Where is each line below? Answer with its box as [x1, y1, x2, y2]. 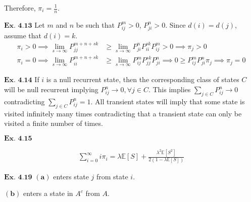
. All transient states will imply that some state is [90, 96, 245, 106]
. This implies [148, 84, 191, 95]
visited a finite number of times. [4, 118, 103, 128]
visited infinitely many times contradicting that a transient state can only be [4, 108, 242, 118]
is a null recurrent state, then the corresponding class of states [46, 74, 239, 85]
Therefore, [4, 3, 36, 13]
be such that [76, 19, 115, 30]
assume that [4, 30, 42, 40]
